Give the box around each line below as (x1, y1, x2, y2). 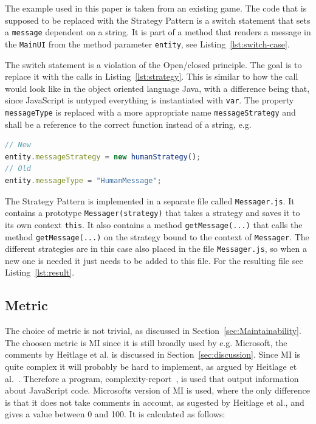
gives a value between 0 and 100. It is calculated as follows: (5, 408, 225, 420)
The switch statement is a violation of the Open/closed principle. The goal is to (5, 58, 302, 71)
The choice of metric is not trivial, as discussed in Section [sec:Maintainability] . (5, 324, 301, 337)
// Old (5, 164, 31, 173)
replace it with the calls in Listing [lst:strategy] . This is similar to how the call (5, 70, 298, 83)
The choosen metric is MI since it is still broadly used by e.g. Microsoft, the (5, 336, 287, 349)
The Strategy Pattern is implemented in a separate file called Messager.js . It (5, 194, 295, 207)
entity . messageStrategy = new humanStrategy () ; (5, 152, 201, 161)
